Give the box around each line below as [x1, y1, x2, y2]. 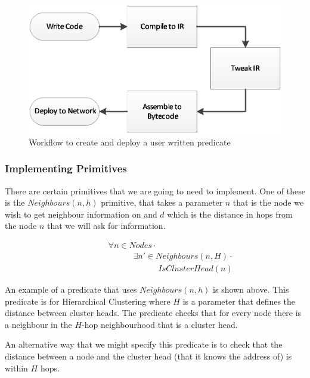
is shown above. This [213, 283, 289, 296]
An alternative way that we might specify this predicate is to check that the [5, 338, 283, 351]
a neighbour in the [5, 318, 72, 330]
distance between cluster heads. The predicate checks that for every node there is [5, 306, 302, 319]
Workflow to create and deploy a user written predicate [29, 135, 231, 148]
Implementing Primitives [5, 161, 127, 176]
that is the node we [232, 196, 304, 209]
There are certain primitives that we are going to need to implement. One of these [5, 184, 305, 197]
